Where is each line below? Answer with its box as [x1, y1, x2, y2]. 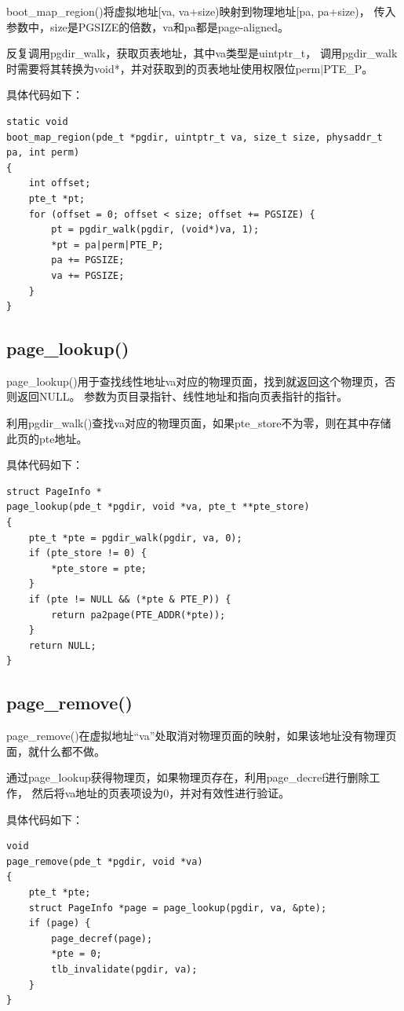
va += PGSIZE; [51, 269, 125, 281]
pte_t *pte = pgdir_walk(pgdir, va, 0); [28, 532, 242, 544]
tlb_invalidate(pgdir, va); [51, 963, 198, 975]
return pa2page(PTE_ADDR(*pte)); [51, 609, 226, 621]
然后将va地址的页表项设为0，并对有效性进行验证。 [31, 784, 290, 800]
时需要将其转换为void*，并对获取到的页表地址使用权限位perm [6, 60, 321, 76]
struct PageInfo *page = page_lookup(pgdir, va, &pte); [28, 902, 327, 914]
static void [6, 115, 68, 127]
